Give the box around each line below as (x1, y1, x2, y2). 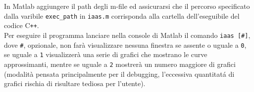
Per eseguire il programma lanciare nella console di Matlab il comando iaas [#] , (4, 30, 251, 40)
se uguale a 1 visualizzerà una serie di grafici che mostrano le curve (4, 49, 207, 60)
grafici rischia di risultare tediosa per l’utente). (4, 78, 146, 89)
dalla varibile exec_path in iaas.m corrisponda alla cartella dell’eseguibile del (4, 10, 240, 21)
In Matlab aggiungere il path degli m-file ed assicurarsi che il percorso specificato (4, 1, 250, 11)
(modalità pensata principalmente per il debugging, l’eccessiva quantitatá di (4, 68, 235, 79)
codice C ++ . (4, 20, 39, 31)
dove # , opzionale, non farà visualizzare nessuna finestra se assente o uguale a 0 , (4, 39, 247, 50)
